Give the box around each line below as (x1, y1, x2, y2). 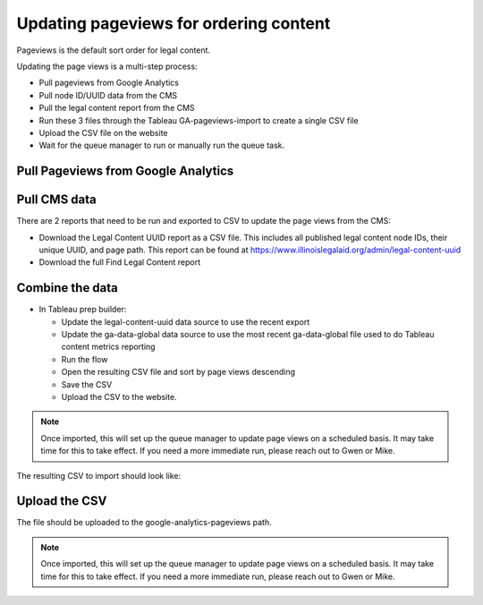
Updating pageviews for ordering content (16, 13, 331, 33)
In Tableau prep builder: (38, 304, 127, 315)
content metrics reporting (61, 341, 156, 353)
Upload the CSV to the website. (61, 392, 178, 403)
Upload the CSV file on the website (38, 127, 168, 138)
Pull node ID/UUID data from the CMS (38, 89, 178, 100)
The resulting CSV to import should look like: (16, 470, 182, 481)
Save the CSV (61, 379, 113, 389)
